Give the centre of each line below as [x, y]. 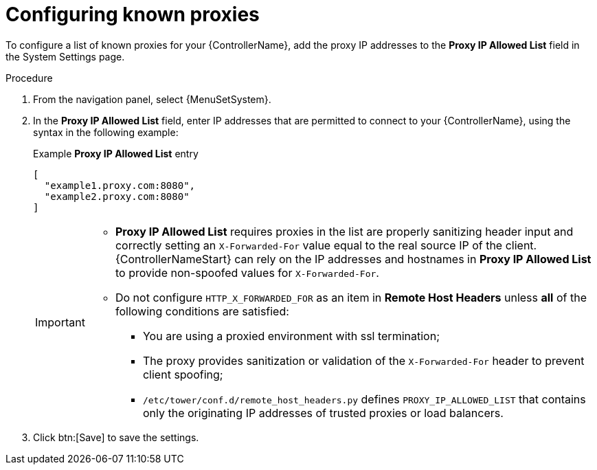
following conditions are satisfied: [202, 311]
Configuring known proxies [133, 14]
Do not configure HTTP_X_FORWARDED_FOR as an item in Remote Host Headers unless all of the [351, 297]
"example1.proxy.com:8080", [120, 185]
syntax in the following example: [106, 132]
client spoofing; [183, 374]
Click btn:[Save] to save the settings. [116, 437]
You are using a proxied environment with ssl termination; [291, 336]
